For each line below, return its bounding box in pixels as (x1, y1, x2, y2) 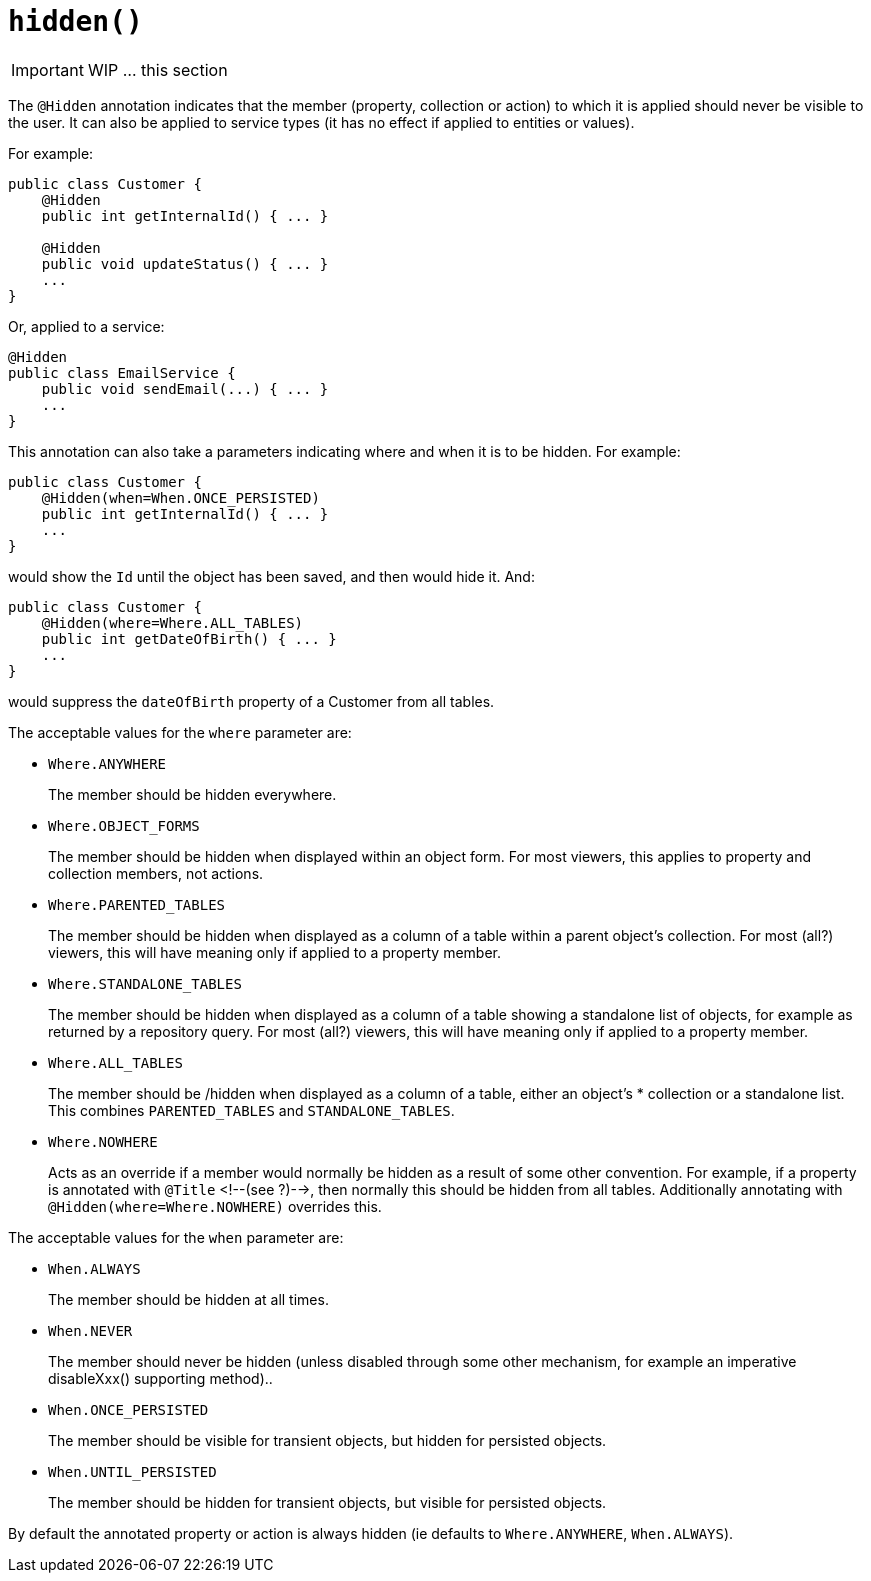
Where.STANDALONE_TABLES (48, 975, 242, 992)
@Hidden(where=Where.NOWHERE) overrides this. (48, 1197, 382, 1215)
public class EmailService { (8, 364, 236, 381)
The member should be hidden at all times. (48, 1290, 329, 1308)
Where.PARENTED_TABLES (48, 896, 226, 913)
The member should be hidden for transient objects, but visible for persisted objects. (48, 1493, 607, 1511)
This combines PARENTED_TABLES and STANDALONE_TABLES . (48, 1101, 455, 1119)
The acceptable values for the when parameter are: (8, 1228, 344, 1246)
